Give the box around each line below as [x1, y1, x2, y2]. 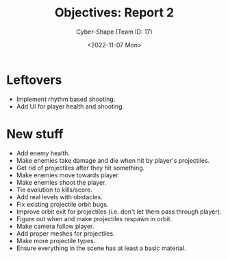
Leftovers [6, 72, 62, 87]
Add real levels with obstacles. [16, 192, 103, 201]
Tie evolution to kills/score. [16, 185, 93, 194]
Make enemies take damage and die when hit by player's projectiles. [16, 156, 210, 164]
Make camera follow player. [16, 222, 94, 230]
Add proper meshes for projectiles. [16, 229, 115, 238]
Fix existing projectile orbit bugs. [16, 200, 109, 208]
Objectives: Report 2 [54, 5, 175, 21]
